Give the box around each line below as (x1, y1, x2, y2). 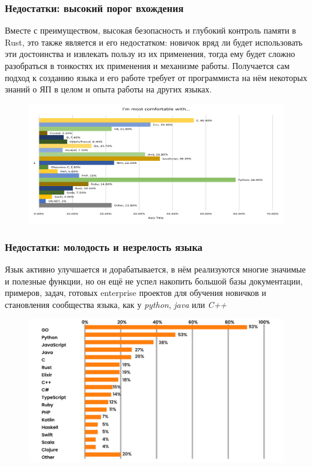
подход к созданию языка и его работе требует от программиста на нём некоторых (5, 71, 307, 83)
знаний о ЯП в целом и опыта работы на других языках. (5, 83, 212, 95)
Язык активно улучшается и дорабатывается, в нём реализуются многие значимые (5, 262, 306, 275)
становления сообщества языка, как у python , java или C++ (5, 298, 227, 310)
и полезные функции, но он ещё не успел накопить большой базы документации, (5, 274, 303, 287)
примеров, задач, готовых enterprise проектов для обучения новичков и (5, 286, 266, 299)
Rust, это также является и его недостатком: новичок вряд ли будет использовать (5, 35, 303, 48)
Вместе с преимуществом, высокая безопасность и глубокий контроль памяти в (5, 24, 296, 37)
